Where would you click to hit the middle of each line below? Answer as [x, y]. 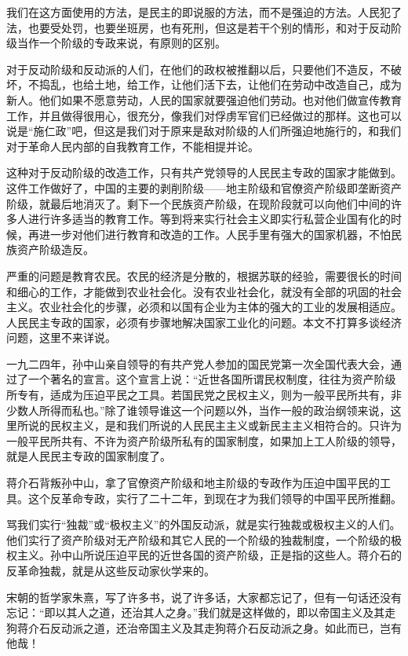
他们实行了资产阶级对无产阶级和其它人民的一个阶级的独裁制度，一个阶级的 [199, 539]
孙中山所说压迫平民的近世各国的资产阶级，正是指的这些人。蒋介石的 [226, 555]
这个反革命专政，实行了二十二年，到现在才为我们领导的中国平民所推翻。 [215, 498]
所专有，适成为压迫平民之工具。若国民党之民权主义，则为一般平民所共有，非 [204, 395]
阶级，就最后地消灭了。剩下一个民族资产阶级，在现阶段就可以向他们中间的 [199, 203]
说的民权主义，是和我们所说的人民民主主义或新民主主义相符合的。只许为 [215, 425]
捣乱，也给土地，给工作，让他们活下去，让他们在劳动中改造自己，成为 [220, 84]
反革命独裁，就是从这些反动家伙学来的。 [111, 570]
